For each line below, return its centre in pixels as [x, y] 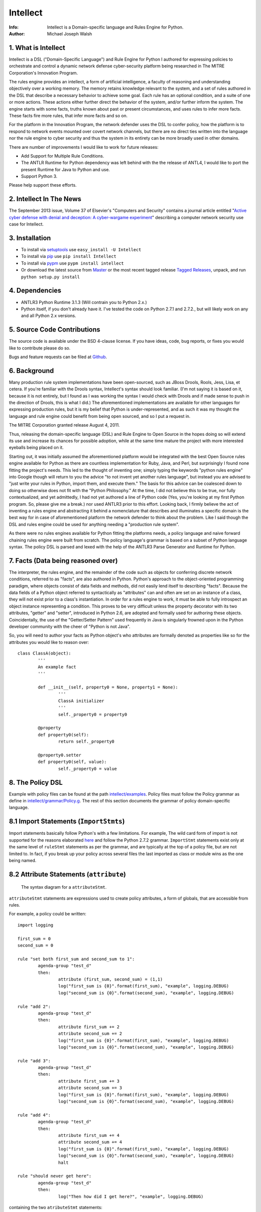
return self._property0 [86, 742]
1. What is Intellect [37, 48]
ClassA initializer [81, 701]
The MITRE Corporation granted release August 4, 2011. [65, 425]
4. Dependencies [35, 291]
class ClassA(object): [44, 654]
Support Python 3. [39, 176]
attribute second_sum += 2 [90, 1034]
